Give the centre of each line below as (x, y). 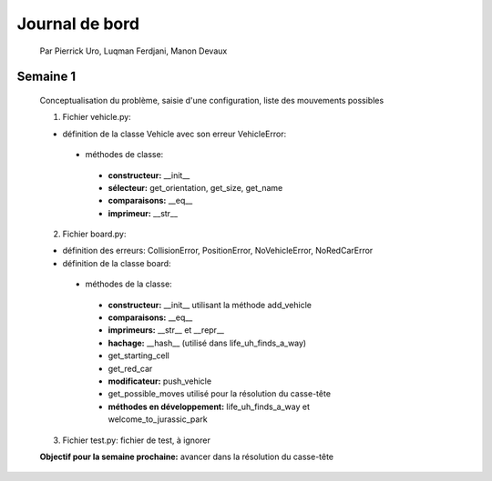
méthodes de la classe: (128, 284)
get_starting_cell (139, 356)
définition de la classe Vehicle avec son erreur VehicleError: (174, 134)
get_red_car (130, 368)
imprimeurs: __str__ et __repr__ (166, 330)
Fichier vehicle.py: (97, 117)
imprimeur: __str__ (143, 213)
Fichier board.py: (94, 234)
